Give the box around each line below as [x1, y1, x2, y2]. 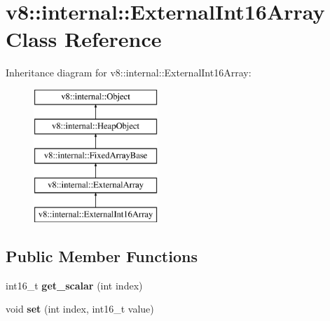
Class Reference [6, 25, 162, 53]
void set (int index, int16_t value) [6, 301, 154, 316]
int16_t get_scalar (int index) [6, 278, 143, 292]
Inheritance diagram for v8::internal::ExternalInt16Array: [6, 65, 252, 80]
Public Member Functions [6, 245, 198, 266]
